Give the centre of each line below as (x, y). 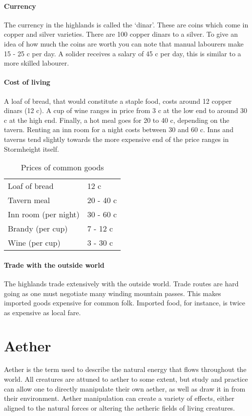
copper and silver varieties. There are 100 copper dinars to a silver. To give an (121, 34)
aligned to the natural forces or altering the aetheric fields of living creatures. (120, 407)
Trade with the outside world (54, 265)
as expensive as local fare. (42, 312)
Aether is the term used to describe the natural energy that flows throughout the (125, 369)
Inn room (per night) (44, 214)
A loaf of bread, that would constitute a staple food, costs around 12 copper (118, 101)
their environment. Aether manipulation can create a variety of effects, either (119, 398)
